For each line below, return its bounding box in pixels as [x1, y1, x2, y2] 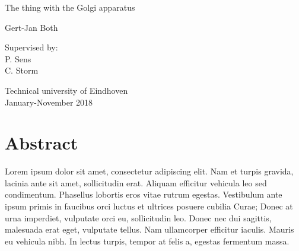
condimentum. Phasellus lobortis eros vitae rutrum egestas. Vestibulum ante [5, 188, 282, 201]
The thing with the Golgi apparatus [5, 1, 135, 13]
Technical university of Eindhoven [5, 84, 128, 96]
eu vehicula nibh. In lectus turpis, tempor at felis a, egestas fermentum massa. [5, 234, 290, 247]
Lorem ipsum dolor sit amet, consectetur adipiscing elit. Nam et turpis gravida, [5, 165, 294, 177]
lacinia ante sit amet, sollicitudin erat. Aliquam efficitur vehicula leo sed [5, 176, 267, 189]
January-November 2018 [5, 96, 93, 108]
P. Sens [5, 52, 31, 65]
